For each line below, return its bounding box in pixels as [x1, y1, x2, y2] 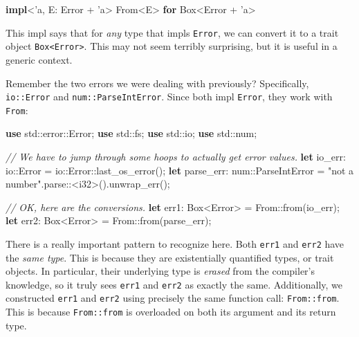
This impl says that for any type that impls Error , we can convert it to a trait [6, 25, 339, 39]
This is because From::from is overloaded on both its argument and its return [6, 304, 336, 319]
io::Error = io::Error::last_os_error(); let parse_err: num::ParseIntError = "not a [6, 163, 354, 177]
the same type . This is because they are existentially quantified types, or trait [6, 250, 334, 264]
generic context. [6, 52, 73, 66]
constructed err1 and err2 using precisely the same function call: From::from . [6, 291, 340, 305]
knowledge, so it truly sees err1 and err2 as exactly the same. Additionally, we [6, 277, 343, 291]
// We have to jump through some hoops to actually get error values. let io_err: [6, 149, 346, 163]
